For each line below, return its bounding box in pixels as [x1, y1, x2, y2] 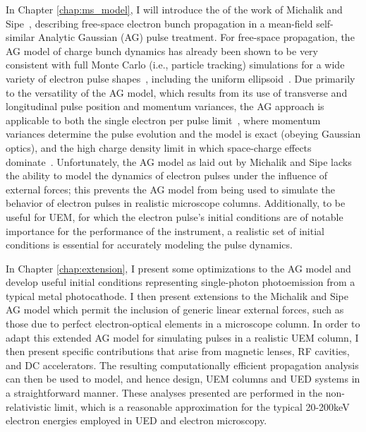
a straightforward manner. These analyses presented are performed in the [6, 385, 323, 400]
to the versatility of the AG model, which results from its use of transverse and [6, 85, 348, 100]
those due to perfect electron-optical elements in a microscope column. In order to [6, 316, 360, 331]
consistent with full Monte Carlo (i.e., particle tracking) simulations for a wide [6, 57, 345, 72]
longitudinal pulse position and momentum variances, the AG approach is [6, 99, 324, 114]
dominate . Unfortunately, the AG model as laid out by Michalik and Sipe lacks [6, 154, 352, 169]
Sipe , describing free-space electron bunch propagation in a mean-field [6, 16, 313, 30]
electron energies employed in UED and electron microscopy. [6, 413, 267, 428]
